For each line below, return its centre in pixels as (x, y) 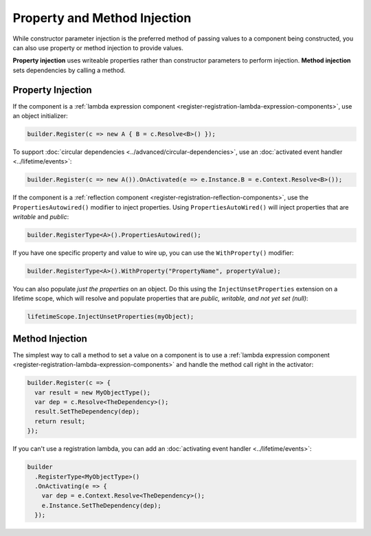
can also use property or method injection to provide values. (98, 47)
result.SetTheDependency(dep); (87, 412)
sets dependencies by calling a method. (69, 70)
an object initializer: (40, 116)
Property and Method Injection (102, 18)
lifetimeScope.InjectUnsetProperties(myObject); (111, 317)
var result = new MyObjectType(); (93, 392)
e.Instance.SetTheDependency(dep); (101, 505)
